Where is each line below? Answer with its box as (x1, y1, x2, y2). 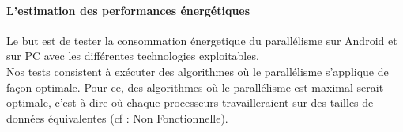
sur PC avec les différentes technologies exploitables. (6, 47, 259, 64)
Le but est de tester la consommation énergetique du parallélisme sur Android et (6, 32, 397, 48)
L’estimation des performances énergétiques (6, 2, 250, 18)
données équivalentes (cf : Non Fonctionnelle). (6, 109, 228, 126)
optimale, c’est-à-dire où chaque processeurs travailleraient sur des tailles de (6, 94, 374, 111)
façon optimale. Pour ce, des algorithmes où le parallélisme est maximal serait (6, 78, 384, 95)
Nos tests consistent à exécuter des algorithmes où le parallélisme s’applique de (6, 62, 389, 79)
